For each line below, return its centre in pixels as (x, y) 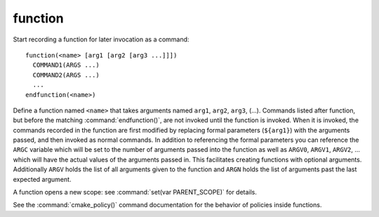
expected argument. (42, 179)
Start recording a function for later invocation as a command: (101, 39)
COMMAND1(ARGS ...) (66, 65)
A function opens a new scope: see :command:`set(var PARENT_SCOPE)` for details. (135, 192)
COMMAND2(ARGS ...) (66, 75)
